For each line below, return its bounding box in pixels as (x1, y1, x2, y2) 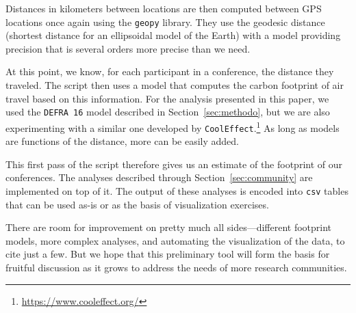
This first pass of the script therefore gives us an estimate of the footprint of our (5, 156, 343, 171)
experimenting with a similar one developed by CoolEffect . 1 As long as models (5, 118, 340, 135)
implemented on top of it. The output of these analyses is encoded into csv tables (5, 183, 348, 198)
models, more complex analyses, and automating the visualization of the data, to (5, 233, 345, 247)
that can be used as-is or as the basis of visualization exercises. (5, 197, 269, 211)
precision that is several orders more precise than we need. (5, 41, 251, 55)
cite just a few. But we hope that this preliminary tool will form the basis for (5, 247, 330, 261)
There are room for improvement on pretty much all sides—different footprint (5, 220, 332, 234)
